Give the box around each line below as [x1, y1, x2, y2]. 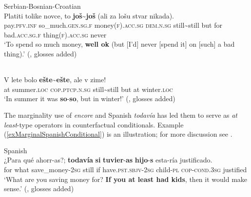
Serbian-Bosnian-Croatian [4, 1, 81, 11]
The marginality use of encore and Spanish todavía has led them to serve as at [4, 109, 238, 120]
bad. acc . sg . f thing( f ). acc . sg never [4, 29, 107, 39]
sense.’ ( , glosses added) [4, 183, 74, 194]
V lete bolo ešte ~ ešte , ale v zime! [4, 74, 106, 85]
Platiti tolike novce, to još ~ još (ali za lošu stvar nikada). [4, 10, 174, 20]
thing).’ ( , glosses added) [4, 48, 77, 58]
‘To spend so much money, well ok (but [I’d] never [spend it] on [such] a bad [4, 39, 235, 49]
